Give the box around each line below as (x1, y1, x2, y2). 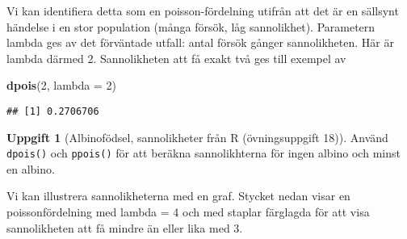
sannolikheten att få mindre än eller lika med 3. (6, 219, 243, 236)
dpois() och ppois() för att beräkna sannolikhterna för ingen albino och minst (6, 145, 401, 161)
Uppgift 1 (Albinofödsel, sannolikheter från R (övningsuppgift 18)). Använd (6, 128, 388, 145)
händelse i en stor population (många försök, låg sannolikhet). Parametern (6, 18, 376, 35)
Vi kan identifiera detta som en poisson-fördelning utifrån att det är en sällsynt (6, 2, 399, 19)
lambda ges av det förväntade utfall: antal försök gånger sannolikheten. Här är (6, 34, 394, 51)
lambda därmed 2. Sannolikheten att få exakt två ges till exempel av (6, 49, 346, 66)
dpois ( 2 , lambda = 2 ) (6, 77, 117, 94)
